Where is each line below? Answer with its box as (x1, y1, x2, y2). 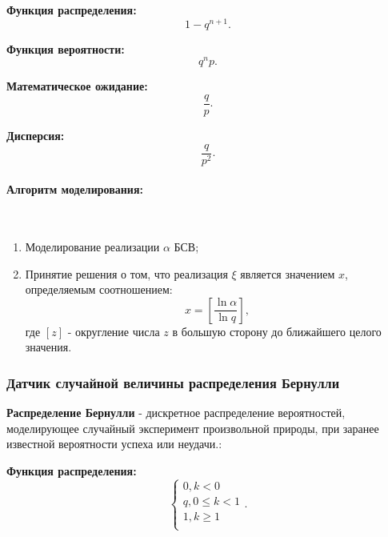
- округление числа (67, 323, 160, 339)
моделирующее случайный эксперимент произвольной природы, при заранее (6, 419, 379, 436)
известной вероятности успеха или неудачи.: (6, 435, 222, 452)
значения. (25, 339, 72, 355)
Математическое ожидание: (6, 78, 148, 94)
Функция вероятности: (6, 40, 125, 57)
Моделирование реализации (25, 238, 160, 255)
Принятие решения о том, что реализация (25, 265, 228, 282)
